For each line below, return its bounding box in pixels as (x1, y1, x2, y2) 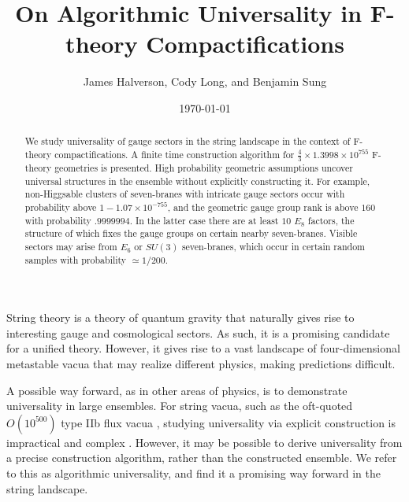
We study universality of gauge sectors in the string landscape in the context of (24, 135, 351, 148)
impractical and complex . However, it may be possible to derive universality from (6, 434, 403, 450)
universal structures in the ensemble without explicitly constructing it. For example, (24, 174, 370, 187)
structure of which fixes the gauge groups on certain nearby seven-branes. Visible (24, 227, 358, 240)
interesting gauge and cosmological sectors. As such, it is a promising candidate (6, 324, 390, 341)
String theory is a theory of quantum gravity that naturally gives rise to (6, 309, 355, 326)
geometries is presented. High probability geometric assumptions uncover (54, 161, 353, 175)
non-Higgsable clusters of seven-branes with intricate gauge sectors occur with (24, 187, 345, 201)
